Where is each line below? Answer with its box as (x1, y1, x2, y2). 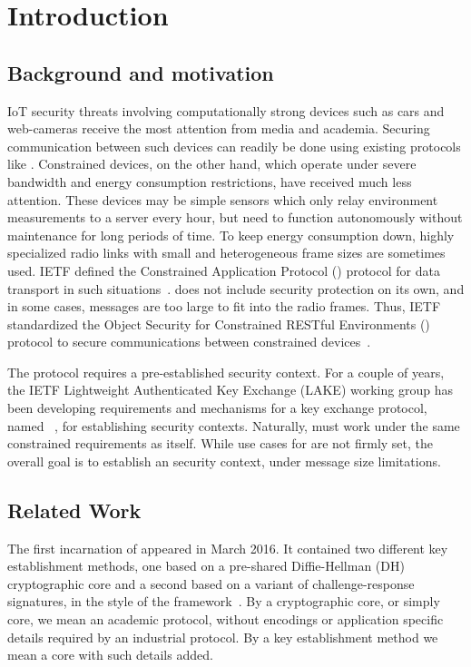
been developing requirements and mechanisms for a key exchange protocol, (7, 398, 427, 417)
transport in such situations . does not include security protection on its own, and (7, 279, 465, 298)
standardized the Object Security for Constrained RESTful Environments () (7, 314, 430, 333)
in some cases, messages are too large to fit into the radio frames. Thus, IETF (7, 297, 441, 316)
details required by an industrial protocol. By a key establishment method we (7, 627, 438, 646)
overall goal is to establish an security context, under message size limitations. (7, 451, 441, 470)
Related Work (7, 495, 142, 524)
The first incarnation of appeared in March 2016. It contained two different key (7, 538, 448, 557)
